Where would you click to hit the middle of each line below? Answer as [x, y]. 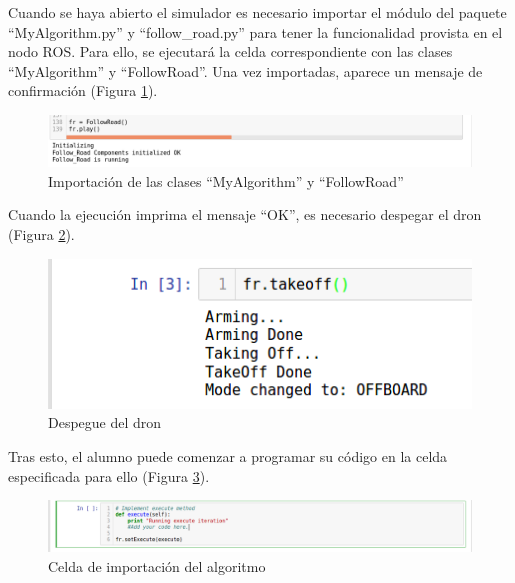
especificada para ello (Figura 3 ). [109, 475]
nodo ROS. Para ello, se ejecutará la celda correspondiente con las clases [230, 51]
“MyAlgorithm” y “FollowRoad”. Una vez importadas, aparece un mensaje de [245, 70]
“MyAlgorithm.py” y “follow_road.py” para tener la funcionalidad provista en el [255, 31]
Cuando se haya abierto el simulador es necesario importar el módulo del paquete [257, 12]
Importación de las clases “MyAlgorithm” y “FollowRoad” [226, 180]
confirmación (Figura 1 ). [83, 90]
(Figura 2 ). [41, 233]
